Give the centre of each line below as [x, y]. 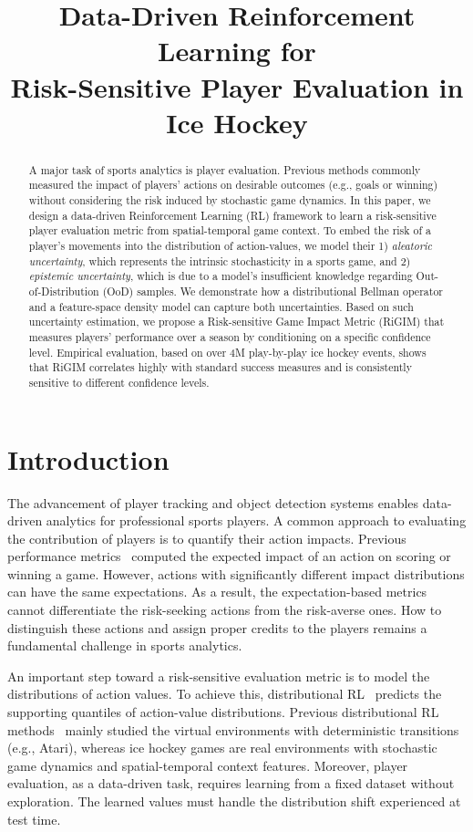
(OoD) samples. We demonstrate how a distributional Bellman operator [272, 291]
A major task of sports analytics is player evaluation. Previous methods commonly [225, 169]
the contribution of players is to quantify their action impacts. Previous [207, 538]
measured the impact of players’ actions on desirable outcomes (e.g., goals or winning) [233, 185]
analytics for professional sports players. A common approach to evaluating [256, 520]
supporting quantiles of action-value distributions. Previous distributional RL [223, 712]
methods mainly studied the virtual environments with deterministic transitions [233, 729]
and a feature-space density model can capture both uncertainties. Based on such [221, 306]
